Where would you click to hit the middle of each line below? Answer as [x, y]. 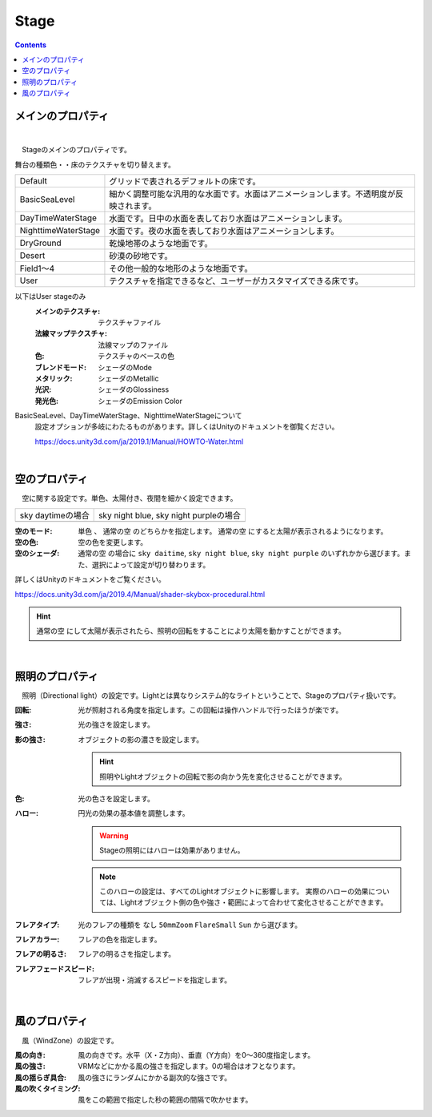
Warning [114, 835]
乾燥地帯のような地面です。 [161, 244]
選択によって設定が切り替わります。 [151, 564]
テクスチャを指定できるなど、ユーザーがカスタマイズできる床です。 [236, 281]
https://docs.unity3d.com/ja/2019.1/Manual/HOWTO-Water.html [139, 442]
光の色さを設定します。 [116, 798]
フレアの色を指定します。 [120, 940]
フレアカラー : [37, 940]
